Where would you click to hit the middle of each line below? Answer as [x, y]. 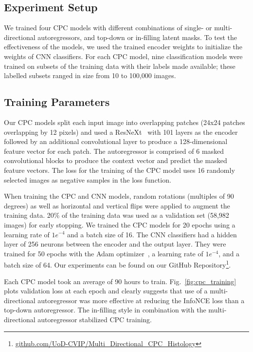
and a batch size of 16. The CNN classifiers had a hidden [152, 234]
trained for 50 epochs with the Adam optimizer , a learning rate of [104, 253]
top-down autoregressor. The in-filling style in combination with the [105, 310]
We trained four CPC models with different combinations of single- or [108, 28]
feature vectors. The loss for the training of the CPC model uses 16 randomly [119, 170]
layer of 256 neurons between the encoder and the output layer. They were [115, 244]
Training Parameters [57, 102]
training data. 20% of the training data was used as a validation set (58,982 [117, 215]
